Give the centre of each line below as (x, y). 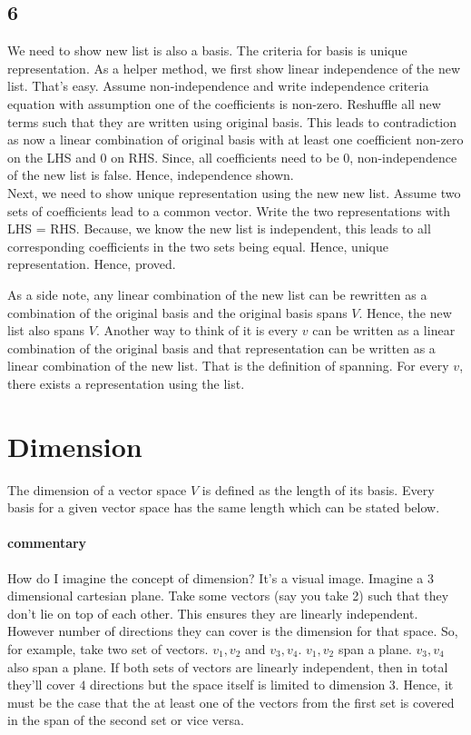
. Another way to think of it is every (197, 330)
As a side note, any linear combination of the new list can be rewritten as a (217, 294)
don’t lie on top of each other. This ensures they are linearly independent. (213, 613)
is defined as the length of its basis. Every (318, 489)
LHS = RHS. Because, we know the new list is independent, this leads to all (219, 228)
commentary (47, 543)
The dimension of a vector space (97, 489)
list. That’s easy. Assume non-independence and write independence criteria (218, 86)
